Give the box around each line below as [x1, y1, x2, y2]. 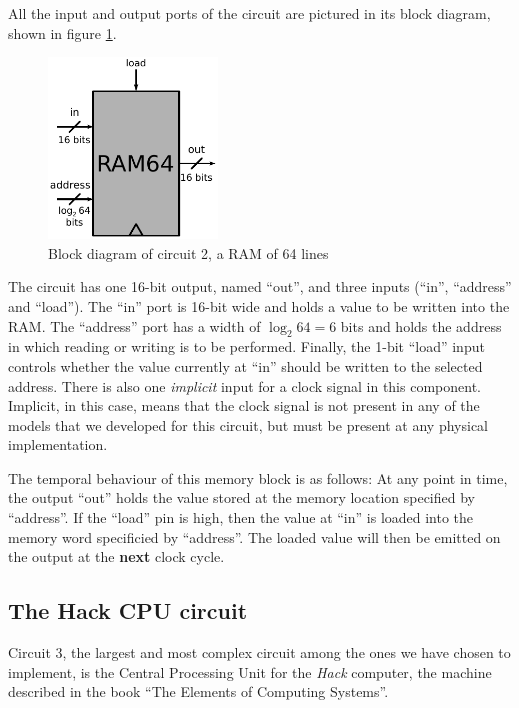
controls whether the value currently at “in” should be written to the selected [8, 355, 483, 376]
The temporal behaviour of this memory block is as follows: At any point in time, [8, 467, 508, 488]
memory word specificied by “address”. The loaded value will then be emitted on [8, 526, 501, 547]
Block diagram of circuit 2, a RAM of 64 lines [48, 242, 329, 263]
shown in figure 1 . [8, 22, 117, 43]
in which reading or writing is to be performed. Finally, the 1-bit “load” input [8, 336, 485, 357]
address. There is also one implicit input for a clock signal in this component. [8, 375, 481, 396]
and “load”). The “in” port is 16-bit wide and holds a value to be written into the [8, 295, 510, 316]
